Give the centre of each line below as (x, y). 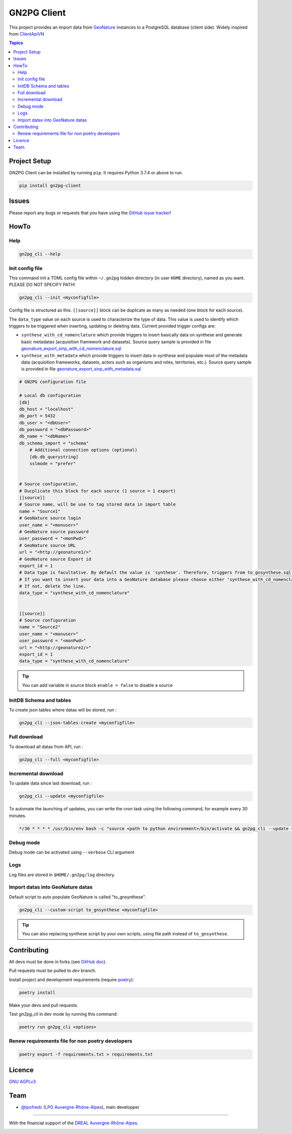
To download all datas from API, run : (46, 747)
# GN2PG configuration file (53, 382)
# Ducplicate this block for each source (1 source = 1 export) (98, 491)
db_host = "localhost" (46, 409)
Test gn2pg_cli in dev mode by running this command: (63, 1014)
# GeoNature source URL (48, 545)
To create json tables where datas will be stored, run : (63, 710)
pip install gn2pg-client (50, 186)
